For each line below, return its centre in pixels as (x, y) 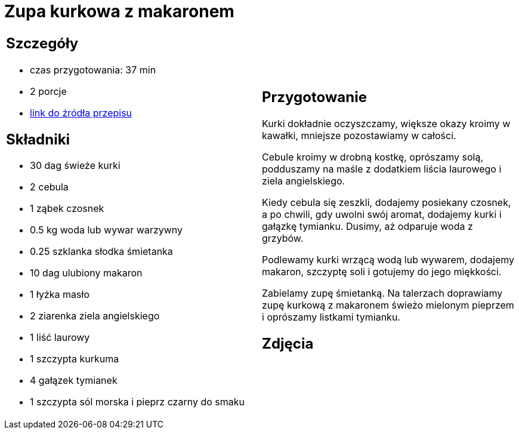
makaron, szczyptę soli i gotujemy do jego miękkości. (382, 271)
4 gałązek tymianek (74, 381)
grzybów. (283, 238)
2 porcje (48, 91)
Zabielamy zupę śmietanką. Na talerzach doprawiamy (382, 293)
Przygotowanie (314, 97)
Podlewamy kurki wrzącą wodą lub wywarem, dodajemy (388, 259)
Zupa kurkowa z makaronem (119, 11)
